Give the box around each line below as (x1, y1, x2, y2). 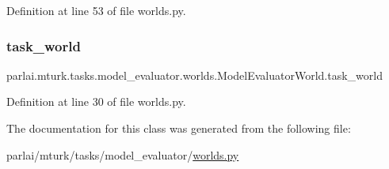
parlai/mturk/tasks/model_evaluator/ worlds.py (6, 146, 239, 163)
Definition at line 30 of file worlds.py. (6, 93, 186, 110)
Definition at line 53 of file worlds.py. (6, 2, 186, 18)
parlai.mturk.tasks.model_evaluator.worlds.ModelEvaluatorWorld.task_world (6, 66, 383, 83)
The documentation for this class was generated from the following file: (6, 120, 351, 136)
